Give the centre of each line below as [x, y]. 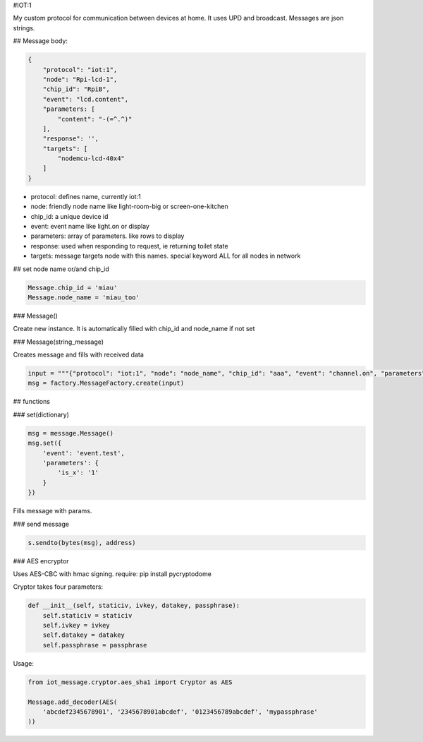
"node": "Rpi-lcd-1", [80, 79]
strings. [24, 28]
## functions [32, 402]
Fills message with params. [53, 511]
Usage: [24, 663]
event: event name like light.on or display [90, 226]
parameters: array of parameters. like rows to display [108, 236]
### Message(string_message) [59, 342]
